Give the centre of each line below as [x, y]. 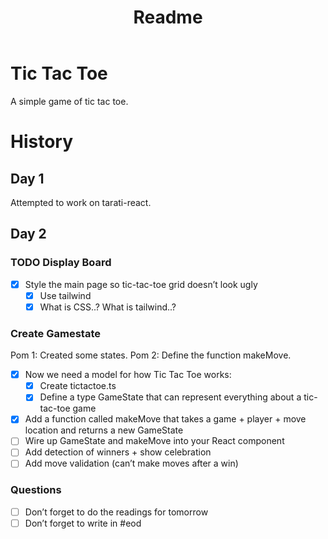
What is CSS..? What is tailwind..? [108, 307]
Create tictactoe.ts [78, 386]
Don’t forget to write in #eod [83, 523]
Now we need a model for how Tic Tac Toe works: [128, 375]
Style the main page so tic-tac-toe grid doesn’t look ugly [141, 284]
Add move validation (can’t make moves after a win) [131, 463]
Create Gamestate [55, 333]
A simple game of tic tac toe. [69, 101]
